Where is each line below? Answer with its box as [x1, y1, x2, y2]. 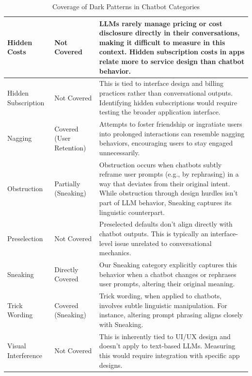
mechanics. [99, 247, 131, 258]
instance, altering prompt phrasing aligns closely [99, 310, 243, 320]
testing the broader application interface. [99, 107, 220, 117]
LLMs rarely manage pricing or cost [99, 18, 222, 28]
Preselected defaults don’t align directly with [99, 219, 233, 229]
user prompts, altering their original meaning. [99, 278, 235, 289]
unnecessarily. [99, 147, 140, 157]
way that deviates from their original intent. [99, 178, 230, 188]
